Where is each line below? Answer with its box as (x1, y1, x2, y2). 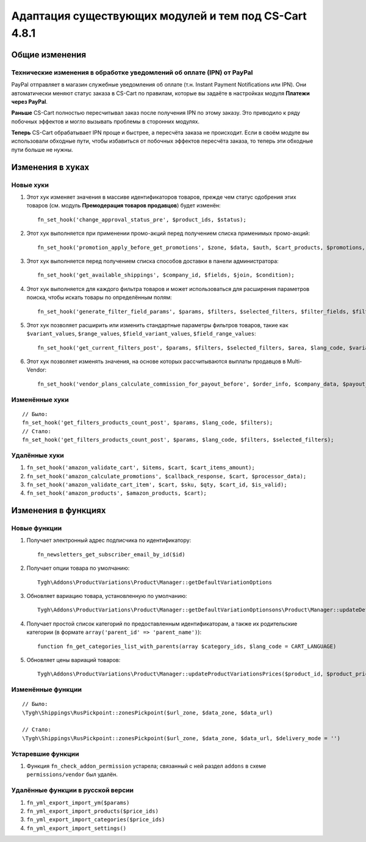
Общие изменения (11, 49, 87, 60)
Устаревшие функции (11, 749, 79, 758)
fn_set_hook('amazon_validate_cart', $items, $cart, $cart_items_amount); (26, 464, 256, 471)
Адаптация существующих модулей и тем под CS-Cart (11, 9, 307, 23)
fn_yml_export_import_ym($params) (26, 799, 130, 806)
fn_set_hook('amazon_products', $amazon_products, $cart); (26, 490, 207, 497)
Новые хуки (11, 181, 49, 189)
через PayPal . (11, 98, 48, 105)
